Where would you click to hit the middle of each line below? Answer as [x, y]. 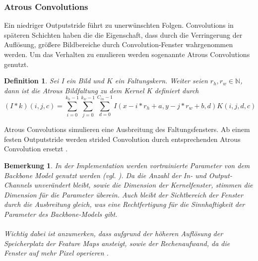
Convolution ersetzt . [36, 149]
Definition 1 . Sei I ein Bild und [54, 81]
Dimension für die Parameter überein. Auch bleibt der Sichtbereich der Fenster [124, 194]
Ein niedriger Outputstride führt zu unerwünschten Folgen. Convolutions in [119, 25]
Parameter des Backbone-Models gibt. [61, 214]
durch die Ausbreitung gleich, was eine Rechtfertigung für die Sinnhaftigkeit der [125, 204]
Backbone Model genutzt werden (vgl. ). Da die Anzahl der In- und [105, 175]
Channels [18, 185]
